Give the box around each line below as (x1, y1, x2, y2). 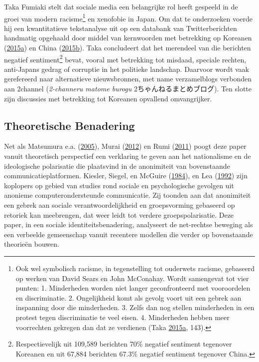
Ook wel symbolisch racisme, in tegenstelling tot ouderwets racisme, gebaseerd (15, 263, 255, 273)
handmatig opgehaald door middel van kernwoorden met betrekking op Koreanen (4, 32, 252, 43)
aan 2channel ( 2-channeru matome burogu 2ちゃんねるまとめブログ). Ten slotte (4, 83, 252, 94)
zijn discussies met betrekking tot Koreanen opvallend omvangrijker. (4, 93, 212, 103)
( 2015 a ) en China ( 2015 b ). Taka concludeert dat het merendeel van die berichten (4, 42, 251, 53)
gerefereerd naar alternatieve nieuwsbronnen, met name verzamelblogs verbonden (4, 73, 252, 84)
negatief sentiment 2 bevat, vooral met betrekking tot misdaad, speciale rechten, (4, 52, 247, 64)
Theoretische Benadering (4, 117, 135, 133)
